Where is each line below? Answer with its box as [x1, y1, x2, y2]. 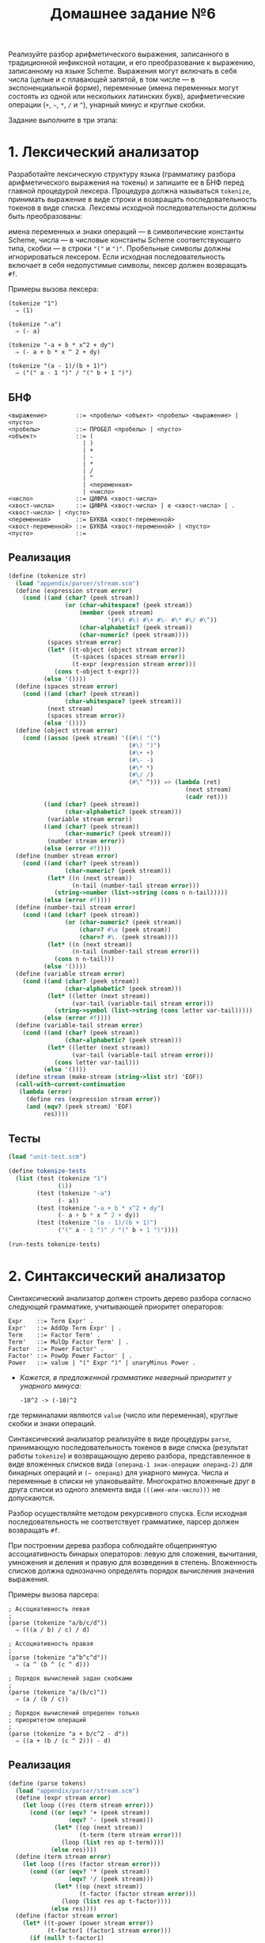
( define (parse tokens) [8, 1779, 87, 1788]
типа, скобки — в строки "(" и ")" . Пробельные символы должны [8, 243, 231, 254]
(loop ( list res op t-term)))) [61, 1838, 165, 1846]
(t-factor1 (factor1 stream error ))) [47, 1927, 172, 1935]
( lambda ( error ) [18, 1088, 73, 1096]
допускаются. [8, 1493, 55, 1502]
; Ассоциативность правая [8, 1639, 93, 1647]
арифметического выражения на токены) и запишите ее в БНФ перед [8, 178, 244, 187]
